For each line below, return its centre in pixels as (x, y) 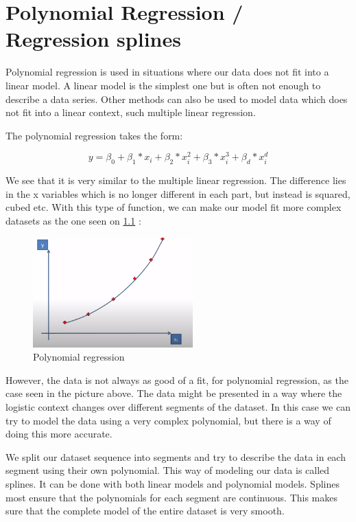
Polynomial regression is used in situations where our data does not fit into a (167, 72)
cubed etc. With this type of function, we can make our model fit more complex (174, 207)
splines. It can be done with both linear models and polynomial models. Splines (173, 484)
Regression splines (93, 39)
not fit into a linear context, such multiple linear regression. (131, 112)
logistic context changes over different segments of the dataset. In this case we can (178, 407)
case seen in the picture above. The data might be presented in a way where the (174, 393)
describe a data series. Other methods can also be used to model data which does (177, 99)
